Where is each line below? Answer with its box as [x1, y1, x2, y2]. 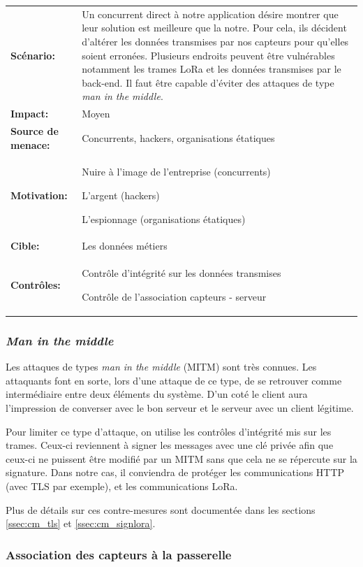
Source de [10, 124, 59, 138]
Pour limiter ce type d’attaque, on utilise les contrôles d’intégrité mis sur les [6, 424, 332, 438]
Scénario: [10, 48, 55, 62]
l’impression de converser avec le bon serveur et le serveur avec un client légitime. [6, 401, 354, 415]
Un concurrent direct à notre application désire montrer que [82, 6, 339, 21]
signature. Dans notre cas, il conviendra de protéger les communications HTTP [6, 465, 345, 480]
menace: [10, 137, 50, 152]
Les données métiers [82, 238, 168, 253]
